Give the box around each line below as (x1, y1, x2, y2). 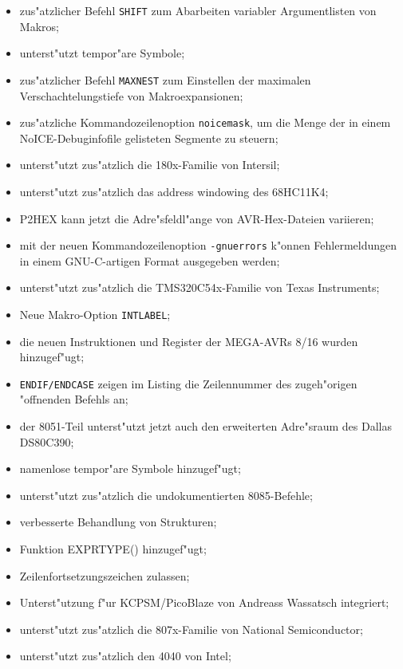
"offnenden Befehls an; (19, 391, 128, 407)
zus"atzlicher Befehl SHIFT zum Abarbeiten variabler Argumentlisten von (19, 2, 377, 18)
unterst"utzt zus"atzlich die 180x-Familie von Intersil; (19, 156, 280, 173)
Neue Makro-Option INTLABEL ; (19, 305, 171, 322)
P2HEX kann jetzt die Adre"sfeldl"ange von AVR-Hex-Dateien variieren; (19, 210, 374, 226)
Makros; (19, 18, 59, 34)
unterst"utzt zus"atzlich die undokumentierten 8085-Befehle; (19, 486, 313, 503)
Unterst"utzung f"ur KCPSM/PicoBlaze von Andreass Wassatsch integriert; (19, 594, 389, 611)
